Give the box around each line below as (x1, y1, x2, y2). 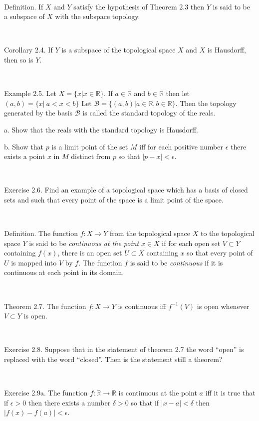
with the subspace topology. (55, 11, 140, 21)
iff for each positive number (139, 141, 224, 151)
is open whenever (197, 300, 250, 311)
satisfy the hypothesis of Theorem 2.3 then (73, 1, 205, 11)
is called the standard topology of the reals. (82, 107, 216, 118)
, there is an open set (57, 247, 122, 258)
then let (166, 88, 190, 98)
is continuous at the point (118, 387, 197, 398)
